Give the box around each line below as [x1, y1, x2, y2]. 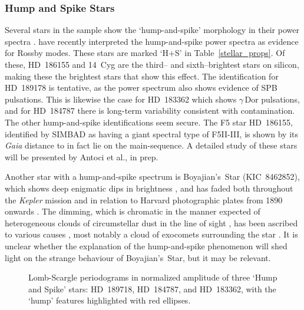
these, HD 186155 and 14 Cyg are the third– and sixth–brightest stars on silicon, [5, 58, 299, 70]
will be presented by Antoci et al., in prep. [5, 150, 158, 163]
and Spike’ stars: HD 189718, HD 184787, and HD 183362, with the [28, 282, 276, 295]
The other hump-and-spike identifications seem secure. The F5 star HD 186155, [5, 116, 293, 128]
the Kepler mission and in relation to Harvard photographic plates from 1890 [5, 193, 283, 206]
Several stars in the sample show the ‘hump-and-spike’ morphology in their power [5, 24, 299, 36]
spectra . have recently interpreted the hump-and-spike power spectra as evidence [5, 35, 299, 47]
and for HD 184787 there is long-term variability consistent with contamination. [5, 104, 295, 117]
